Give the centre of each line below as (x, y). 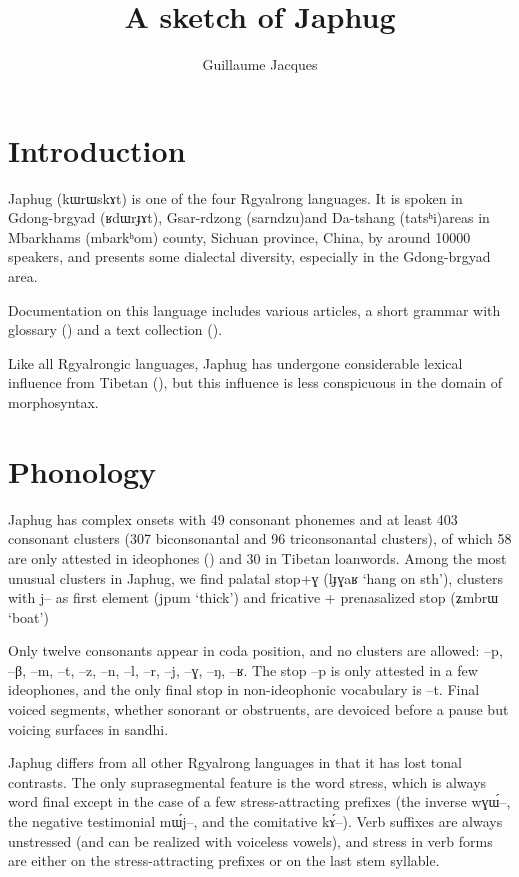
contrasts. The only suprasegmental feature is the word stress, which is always (247, 781)
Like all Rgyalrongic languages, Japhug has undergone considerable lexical (235, 362)
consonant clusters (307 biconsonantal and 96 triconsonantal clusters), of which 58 (260, 538)
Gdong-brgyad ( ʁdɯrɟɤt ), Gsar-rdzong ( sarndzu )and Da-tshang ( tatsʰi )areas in (249, 217)
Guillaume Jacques (260, 64)
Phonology (82, 470)
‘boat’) (28, 616)
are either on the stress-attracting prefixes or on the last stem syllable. (224, 860)
